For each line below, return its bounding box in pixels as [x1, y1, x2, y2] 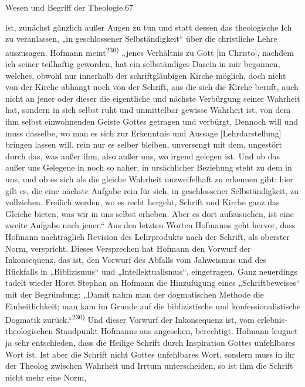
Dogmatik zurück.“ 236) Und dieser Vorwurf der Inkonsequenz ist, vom [5, 312, 255, 325]
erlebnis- [257, 313, 287, 325]
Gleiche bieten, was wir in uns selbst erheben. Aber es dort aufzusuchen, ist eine [5, 207, 294, 219]
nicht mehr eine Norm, [5, 371, 87, 383]
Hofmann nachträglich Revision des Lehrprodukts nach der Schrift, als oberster [5, 230, 290, 242]
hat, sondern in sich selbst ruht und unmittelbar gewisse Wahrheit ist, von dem [5, 104, 291, 116]
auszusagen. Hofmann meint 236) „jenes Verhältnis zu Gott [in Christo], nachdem [5, 44, 294, 58]
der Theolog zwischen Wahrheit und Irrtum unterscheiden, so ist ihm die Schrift [5, 359, 293, 372]
